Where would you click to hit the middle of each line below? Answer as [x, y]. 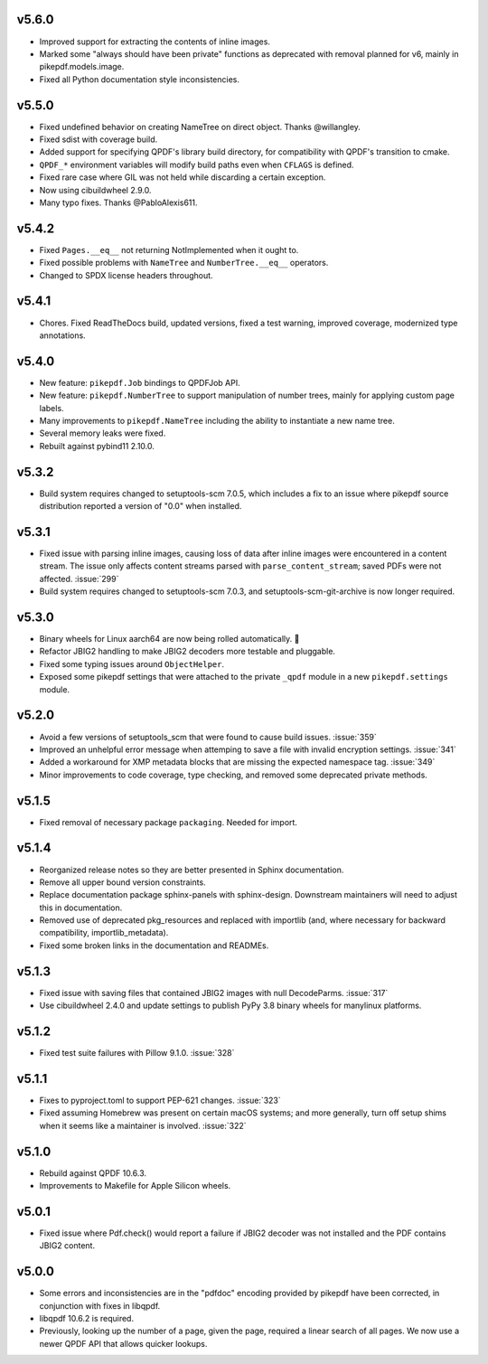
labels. [52, 408]
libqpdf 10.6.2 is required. [87, 1319]
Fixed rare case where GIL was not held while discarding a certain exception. [183, 177]
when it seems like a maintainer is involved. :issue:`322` [143, 1125]
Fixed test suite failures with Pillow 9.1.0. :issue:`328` [137, 1053]
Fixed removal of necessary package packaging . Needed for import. [169, 822]
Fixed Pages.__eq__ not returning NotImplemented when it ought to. [169, 249]
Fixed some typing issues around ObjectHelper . [132, 663]
